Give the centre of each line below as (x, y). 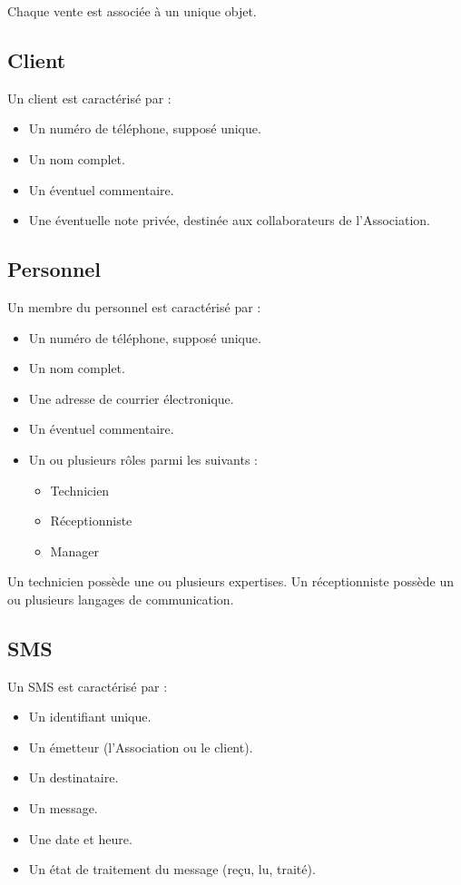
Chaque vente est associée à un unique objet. (132, 11)
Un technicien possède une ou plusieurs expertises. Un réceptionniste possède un (230, 581)
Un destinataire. (74, 777)
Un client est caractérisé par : (89, 98)
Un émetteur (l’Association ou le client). (141, 747)
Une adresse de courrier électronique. (131, 398)
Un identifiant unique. (90, 717)
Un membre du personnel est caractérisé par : (134, 306)
